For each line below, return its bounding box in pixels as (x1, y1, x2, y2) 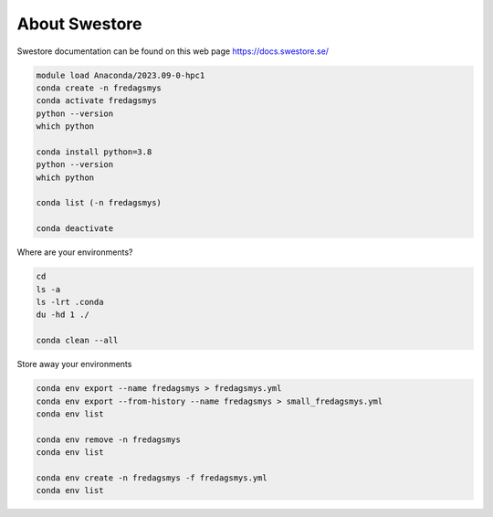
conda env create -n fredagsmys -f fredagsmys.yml (36, 472, 268, 483)
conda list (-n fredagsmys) (36, 197, 162, 208)
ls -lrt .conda (36, 297, 104, 307)
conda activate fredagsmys (36, 96, 157, 106)
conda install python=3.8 (36, 146, 152, 157)
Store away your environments (16, 359, 132, 370)
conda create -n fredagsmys (36, 82, 162, 93)
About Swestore (16, 14, 142, 34)
